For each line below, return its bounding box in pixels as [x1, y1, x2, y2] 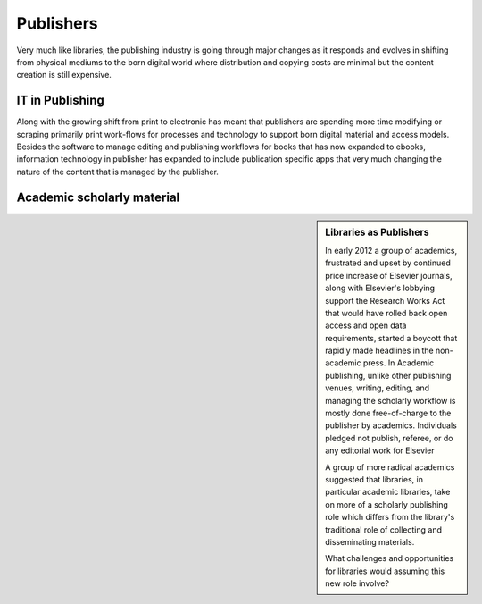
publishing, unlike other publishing [325, 370, 452, 381]
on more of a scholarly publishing [325, 499, 448, 509]
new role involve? [325, 578, 390, 589]
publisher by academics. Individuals [325, 420, 457, 431]
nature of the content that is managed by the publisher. [16, 166, 219, 177]
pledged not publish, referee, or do [325, 432, 454, 443]
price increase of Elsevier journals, [325, 270, 453, 281]
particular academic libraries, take [325, 487, 451, 498]
